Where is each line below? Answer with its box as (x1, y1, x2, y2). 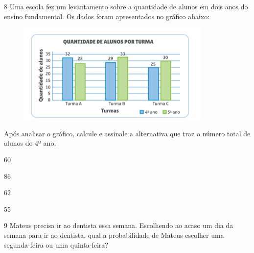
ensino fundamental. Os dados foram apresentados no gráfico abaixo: (4, 11, 210, 21)
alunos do (4, 138, 33, 148)
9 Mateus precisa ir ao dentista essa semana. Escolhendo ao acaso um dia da (4, 220, 233, 230)
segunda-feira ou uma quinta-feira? (4, 239, 108, 250)
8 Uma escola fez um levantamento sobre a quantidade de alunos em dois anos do (4, 1, 248, 11)
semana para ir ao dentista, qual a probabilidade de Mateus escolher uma (4, 229, 224, 240)
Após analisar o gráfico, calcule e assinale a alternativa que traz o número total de (4, 128, 251, 138)
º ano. (38, 138, 56, 148)
